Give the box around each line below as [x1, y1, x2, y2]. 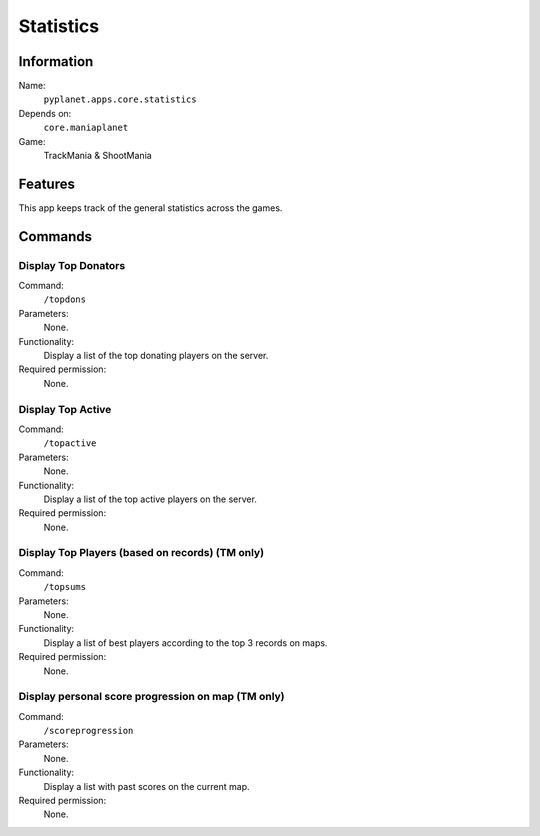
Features [18, 175, 75, 192]
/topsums [43, 581, 87, 593]
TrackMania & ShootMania [43, 150, 152, 162]
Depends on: [18, 107, 72, 119]
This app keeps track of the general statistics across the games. [18, 201, 283, 214]
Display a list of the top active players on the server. [43, 493, 257, 505]
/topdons [43, 294, 87, 305]
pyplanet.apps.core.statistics [43, 94, 197, 105]
